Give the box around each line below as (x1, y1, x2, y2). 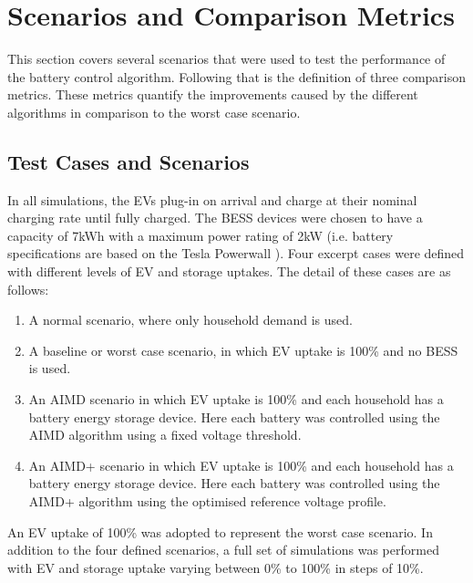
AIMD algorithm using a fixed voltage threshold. (28, 425, 302, 444)
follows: (7, 279, 49, 298)
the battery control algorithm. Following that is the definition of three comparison (7, 67, 467, 86)
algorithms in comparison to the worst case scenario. (7, 102, 301, 121)
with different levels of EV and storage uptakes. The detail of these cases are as (7, 262, 451, 281)
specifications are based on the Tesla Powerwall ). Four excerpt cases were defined (7, 244, 465, 263)
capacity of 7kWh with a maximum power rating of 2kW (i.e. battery (7, 225, 394, 245)
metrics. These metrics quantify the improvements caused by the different (7, 85, 418, 104)
